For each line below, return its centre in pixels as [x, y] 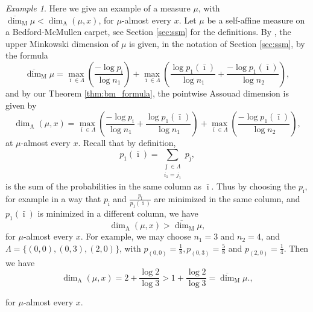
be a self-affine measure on [256, 20]
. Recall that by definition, [127, 143]
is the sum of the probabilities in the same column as [104, 186]
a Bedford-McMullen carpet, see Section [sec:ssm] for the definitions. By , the [148, 32]
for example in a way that [53, 198]
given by [21, 105]
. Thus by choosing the [254, 186]
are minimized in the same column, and [227, 198]
